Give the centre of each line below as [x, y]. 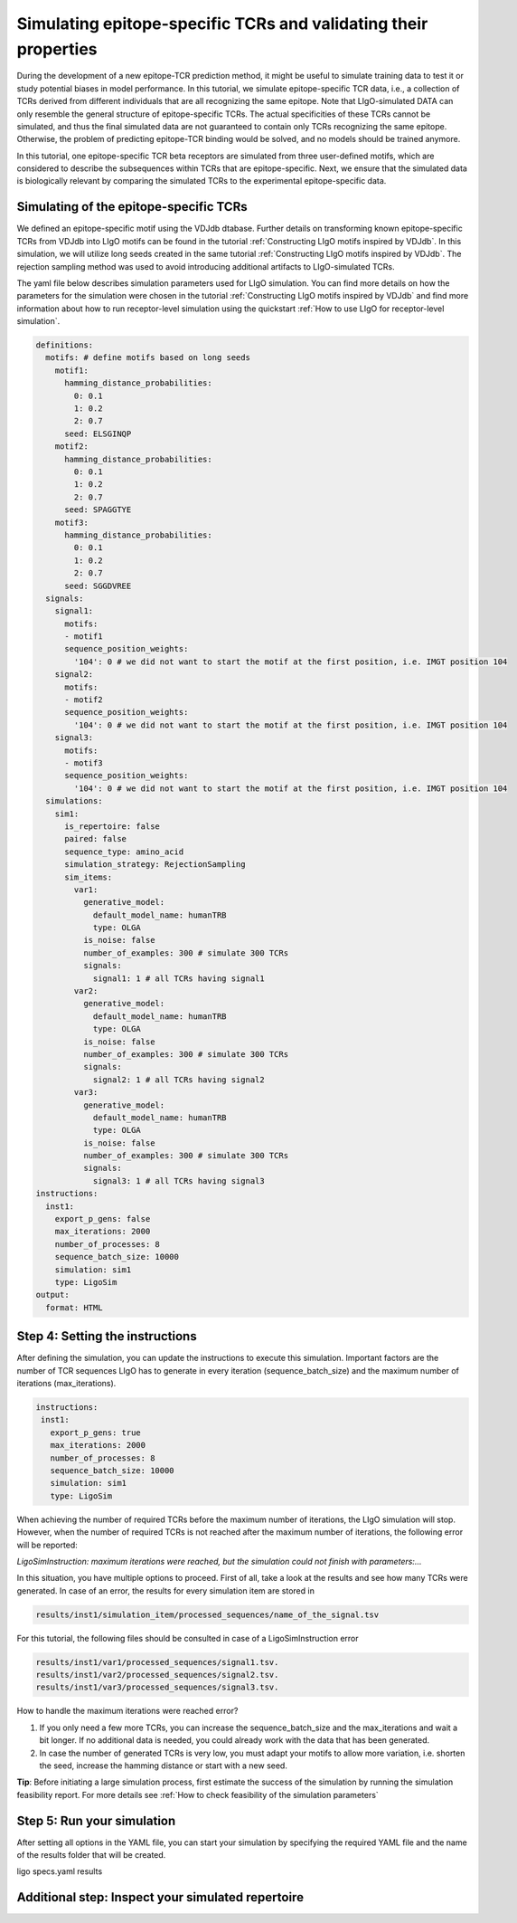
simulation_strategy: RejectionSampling [155, 865]
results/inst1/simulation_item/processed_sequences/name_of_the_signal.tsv [207, 1614]
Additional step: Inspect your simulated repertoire [160, 1897]
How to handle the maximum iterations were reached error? [127, 1711]
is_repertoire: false [112, 826]
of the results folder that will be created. [91, 1855]
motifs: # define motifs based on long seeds [148, 358]
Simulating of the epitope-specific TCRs [132, 207]
